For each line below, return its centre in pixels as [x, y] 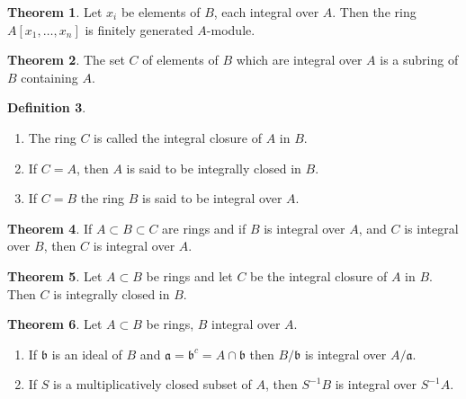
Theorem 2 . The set [66, 60]
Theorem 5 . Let [55, 275]
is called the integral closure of [178, 137]
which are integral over [299, 60]
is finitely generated [139, 29]
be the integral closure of [319, 275]
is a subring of [419, 60]
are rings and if [204, 228]
